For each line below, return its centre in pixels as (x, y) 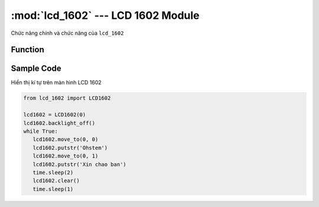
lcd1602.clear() (56, 181)
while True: (41, 132)
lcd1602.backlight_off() (59, 123)
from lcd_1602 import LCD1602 (67, 98)
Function (27, 50)
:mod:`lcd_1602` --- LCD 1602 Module (105, 15)
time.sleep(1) (53, 189)
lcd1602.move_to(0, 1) (66, 156)
